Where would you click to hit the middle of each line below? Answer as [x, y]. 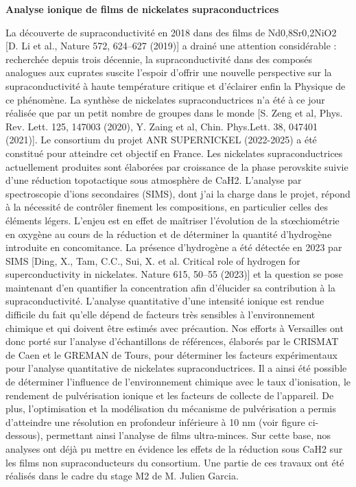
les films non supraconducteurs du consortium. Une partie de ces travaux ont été [175, 462]
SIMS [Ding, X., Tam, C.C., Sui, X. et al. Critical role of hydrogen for [153, 260]
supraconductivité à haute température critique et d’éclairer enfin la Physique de [176, 85]
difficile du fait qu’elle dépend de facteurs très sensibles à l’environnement [161, 314]
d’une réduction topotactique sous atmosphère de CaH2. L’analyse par [154, 180]
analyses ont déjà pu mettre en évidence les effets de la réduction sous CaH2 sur [174, 449]
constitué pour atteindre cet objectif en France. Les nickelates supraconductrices [174, 153]
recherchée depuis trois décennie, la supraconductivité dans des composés [159, 59]
